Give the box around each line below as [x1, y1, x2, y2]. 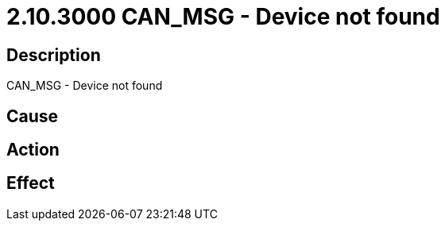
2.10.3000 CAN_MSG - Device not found [6, 3, 440, 30]
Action [6, 140, 60, 160]
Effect [6, 173, 55, 194]
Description [6, 44, 101, 65]
